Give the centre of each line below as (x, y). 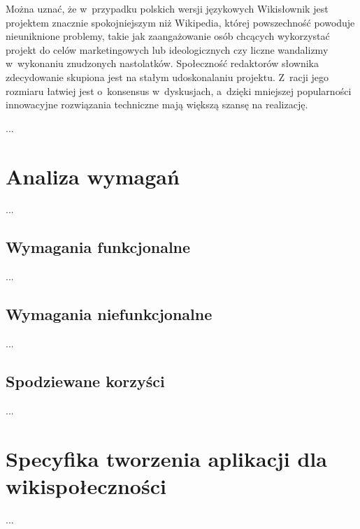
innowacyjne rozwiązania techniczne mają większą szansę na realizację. (157, 104)
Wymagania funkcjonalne (98, 247)
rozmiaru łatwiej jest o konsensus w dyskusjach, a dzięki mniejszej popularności (179, 90)
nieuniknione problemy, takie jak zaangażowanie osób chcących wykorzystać (168, 36)
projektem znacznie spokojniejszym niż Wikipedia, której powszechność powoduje (180, 22)
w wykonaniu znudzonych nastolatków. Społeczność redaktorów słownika (162, 63)
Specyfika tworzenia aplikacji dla (166, 458)
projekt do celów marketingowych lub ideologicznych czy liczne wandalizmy (167, 49)
